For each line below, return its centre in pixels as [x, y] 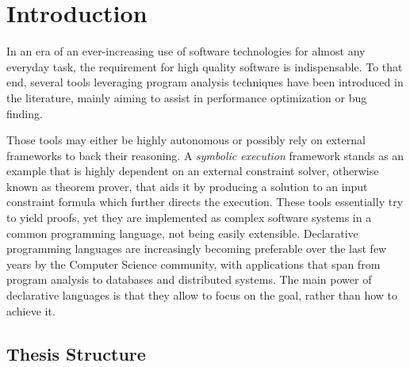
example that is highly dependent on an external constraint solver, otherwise [193, 171]
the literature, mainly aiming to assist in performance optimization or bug [187, 97]
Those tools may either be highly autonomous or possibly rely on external [186, 140]
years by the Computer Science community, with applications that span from [194, 264]
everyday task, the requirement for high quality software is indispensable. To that [205, 66]
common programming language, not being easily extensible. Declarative [182, 233]
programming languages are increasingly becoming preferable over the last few [197, 248]
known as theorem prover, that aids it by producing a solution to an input [187, 186]
